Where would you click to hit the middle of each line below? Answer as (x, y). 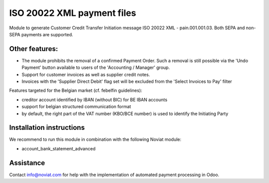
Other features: (34, 49)
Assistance (27, 163)
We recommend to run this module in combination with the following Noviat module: (95, 139)
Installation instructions (47, 128)
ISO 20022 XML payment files (73, 13)
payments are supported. (47, 34)
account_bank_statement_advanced (59, 148)
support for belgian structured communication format (76, 107)
